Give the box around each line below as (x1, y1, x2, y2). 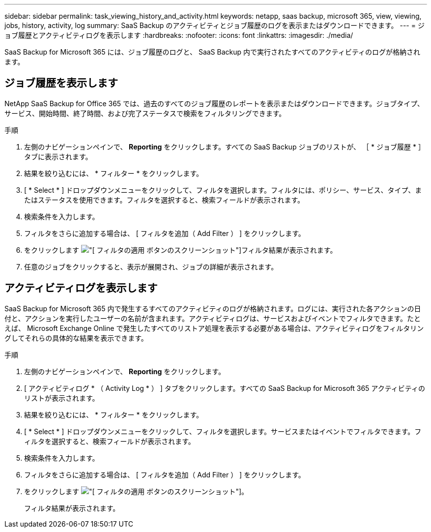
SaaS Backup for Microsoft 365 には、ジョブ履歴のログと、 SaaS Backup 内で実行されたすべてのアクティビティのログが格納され (4, 48, 421, 56)
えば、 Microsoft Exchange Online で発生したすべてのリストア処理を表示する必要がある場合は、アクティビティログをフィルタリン (4, 324, 424, 332)
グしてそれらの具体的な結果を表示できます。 (4, 333, 148, 342)
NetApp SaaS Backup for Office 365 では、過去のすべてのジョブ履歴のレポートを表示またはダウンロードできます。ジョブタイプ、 (4, 99, 424, 108)
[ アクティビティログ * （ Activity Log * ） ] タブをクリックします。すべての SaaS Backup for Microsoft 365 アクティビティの (24, 384, 425, 392)
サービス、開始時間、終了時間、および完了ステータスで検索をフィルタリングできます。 (4, 109, 286, 118)
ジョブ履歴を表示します (4, 77, 118, 89)
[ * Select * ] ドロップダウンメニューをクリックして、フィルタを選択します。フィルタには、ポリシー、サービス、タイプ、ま (24, 185, 422, 194)
